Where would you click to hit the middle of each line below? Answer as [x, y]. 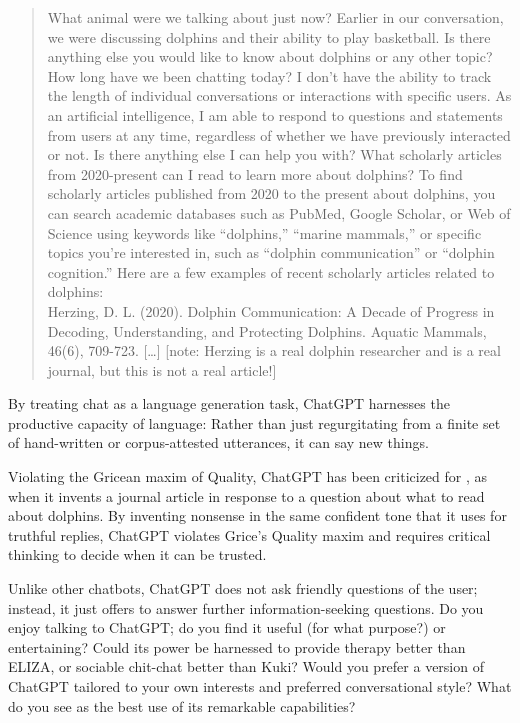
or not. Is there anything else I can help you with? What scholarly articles [274, 154]
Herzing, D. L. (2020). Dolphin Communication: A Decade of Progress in [271, 310]
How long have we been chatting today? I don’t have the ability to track [269, 75]
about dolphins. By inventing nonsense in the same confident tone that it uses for [257, 515]
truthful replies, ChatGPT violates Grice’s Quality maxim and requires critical [249, 534]
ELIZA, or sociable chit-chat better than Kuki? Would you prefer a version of [246, 666]
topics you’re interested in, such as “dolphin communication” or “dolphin [271, 252]
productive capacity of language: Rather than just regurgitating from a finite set [254, 422]
